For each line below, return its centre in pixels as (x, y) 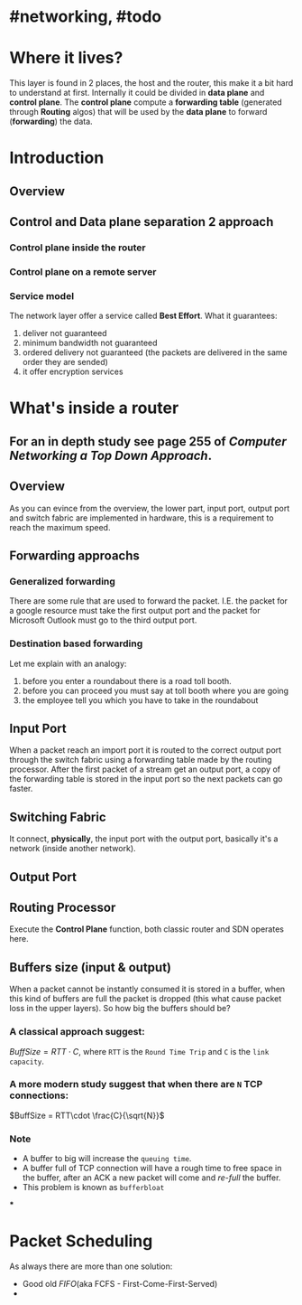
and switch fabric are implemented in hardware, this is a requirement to (142, 518)
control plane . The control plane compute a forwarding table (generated (146, 102)
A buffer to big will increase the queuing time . (107, 1159)
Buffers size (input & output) (90, 967)
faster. (21, 789)
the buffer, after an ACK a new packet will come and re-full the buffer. (151, 1178)
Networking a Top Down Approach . (111, 455)
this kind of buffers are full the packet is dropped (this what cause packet (146, 999)
